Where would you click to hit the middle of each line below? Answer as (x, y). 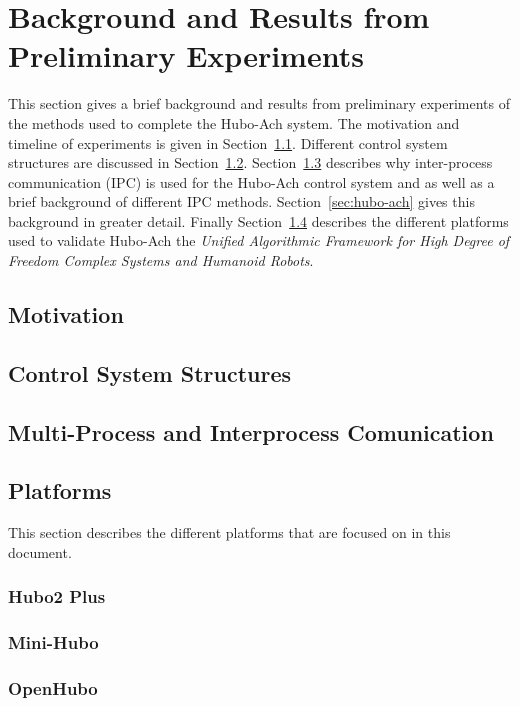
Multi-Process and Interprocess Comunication (251, 431)
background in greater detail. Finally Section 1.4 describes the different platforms (258, 220)
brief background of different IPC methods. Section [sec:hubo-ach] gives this (241, 201)
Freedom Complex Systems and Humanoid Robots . (161, 260)
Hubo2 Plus (57, 596)
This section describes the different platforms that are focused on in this (229, 532)
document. (40, 551)
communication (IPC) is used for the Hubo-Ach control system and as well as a (251, 181)
